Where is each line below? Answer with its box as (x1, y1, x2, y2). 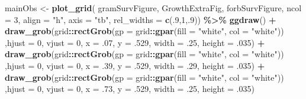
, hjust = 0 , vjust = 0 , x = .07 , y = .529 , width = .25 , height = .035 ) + (5, 36, 265, 48)
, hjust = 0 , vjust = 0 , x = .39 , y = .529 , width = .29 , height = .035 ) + (5, 59, 265, 71)
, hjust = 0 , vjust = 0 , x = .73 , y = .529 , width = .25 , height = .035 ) (5, 82, 255, 95)
